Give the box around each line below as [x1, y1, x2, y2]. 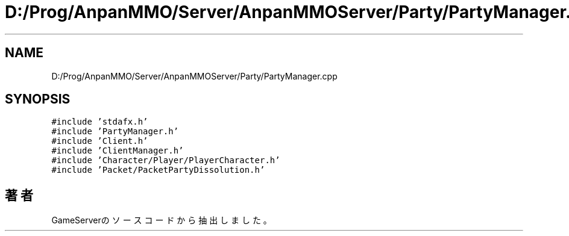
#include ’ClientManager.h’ [51, 146, 184, 156]
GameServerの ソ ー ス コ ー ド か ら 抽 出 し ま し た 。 [51, 215, 272, 226]
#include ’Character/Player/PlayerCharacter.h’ [51, 155, 280, 166]
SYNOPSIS [5, 92, 71, 107]
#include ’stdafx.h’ [51, 117, 148, 127]
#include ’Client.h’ [51, 136, 148, 146]
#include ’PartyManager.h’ [51, 126, 179, 137]
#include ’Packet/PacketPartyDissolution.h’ [51, 165, 265, 175]
